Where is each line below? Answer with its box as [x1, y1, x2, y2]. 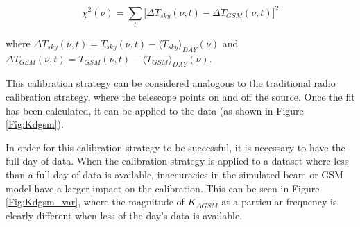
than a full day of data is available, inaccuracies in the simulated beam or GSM [6, 167, 343, 181]
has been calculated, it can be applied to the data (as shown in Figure [6, 103, 304, 117]
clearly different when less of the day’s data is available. [6, 208, 243, 222]
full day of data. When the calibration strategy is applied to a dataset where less [6, 153, 349, 168]
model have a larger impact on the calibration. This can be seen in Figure [6, 180, 320, 195]
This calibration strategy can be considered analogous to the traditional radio [6, 76, 336, 90]
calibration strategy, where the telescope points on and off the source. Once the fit [6, 90, 355, 104]
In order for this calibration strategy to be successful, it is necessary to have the [6, 140, 345, 154]
